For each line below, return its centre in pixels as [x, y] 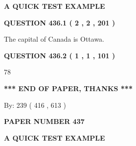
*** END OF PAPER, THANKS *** [68, 88]
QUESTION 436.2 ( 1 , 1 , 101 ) [60, 55]
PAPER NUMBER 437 [44, 121]
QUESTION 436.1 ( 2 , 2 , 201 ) [60, 22]
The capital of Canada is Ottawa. [54, 39]
